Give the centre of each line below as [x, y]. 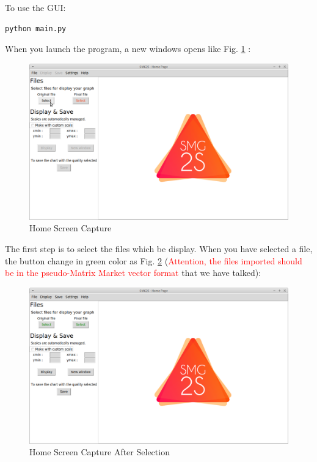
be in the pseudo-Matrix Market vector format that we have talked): [133, 273]
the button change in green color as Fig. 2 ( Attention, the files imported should [154, 260]
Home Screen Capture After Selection [100, 452]
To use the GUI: [35, 7]
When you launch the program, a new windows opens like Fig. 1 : [128, 49]
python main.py [36, 28]
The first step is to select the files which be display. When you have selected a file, [159, 249]
